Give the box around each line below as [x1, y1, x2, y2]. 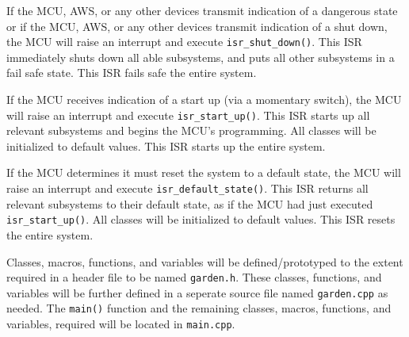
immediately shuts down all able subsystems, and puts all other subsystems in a [6, 48, 395, 65]
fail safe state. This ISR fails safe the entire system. [6, 64, 257, 81]
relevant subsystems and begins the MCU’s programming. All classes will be [6, 122, 377, 139]
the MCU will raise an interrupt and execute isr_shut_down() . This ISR [6, 33, 362, 50]
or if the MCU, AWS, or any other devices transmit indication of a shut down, [6, 17, 388, 34]
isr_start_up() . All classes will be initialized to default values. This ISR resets [6, 211, 396, 228]
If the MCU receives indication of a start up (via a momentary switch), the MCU [6, 91, 402, 108]
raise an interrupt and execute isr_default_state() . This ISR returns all [6, 180, 369, 197]
